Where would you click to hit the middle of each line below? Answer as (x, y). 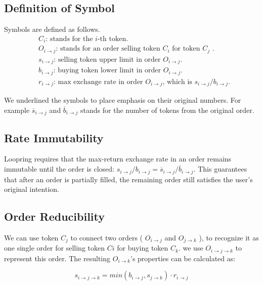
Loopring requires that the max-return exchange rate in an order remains (118, 159)
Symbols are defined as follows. (52, 29)
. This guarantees (220, 169)
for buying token (143, 248)
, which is (177, 82)
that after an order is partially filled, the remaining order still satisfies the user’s (128, 179)
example (17, 110)
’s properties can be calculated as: (183, 258)
